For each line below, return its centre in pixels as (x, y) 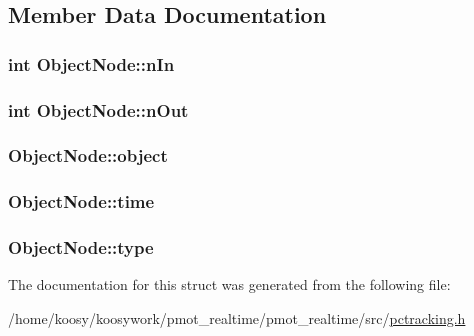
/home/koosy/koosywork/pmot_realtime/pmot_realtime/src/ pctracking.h (237, 317)
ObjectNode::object (88, 155)
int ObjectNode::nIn (91, 63)
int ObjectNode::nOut (98, 109)
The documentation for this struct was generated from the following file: (229, 284)
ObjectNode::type (81, 247)
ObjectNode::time (81, 201)
